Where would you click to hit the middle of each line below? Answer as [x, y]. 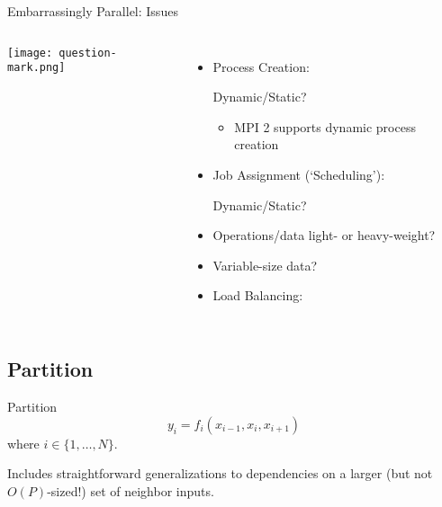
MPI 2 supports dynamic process [325, 126]
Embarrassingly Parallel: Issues [93, 11]
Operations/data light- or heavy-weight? [324, 235]
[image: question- [62, 53]
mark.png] [36, 68]
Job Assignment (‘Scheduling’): [299, 174]
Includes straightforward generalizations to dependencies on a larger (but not [220, 473]
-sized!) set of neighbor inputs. [131, 490]
